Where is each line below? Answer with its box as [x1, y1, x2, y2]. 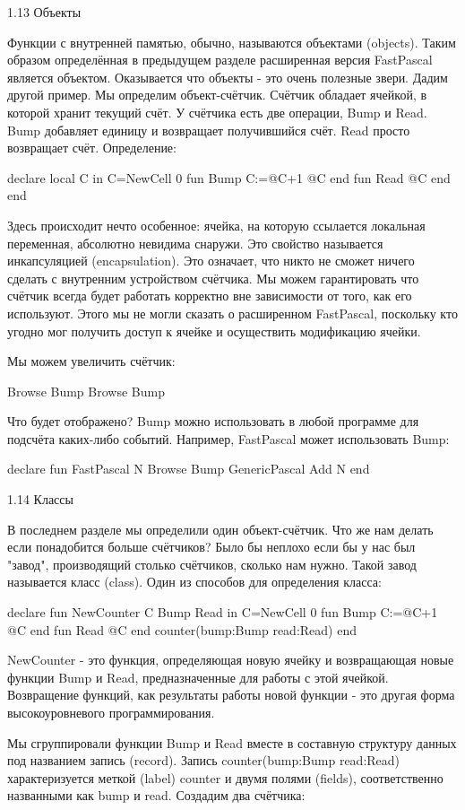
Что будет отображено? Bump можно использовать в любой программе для [7, 412, 419, 431]
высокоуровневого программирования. [7, 703, 215, 721]
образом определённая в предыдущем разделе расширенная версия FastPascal [7, 50, 433, 69]
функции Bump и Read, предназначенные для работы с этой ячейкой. [7, 667, 389, 686]
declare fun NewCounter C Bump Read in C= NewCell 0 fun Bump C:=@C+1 [7, 603, 438, 622]
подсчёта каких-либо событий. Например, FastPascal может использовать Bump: [7, 429, 450, 448]
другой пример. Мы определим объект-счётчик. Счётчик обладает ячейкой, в [7, 85, 427, 104]
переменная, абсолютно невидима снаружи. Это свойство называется [7, 233, 383, 252]
